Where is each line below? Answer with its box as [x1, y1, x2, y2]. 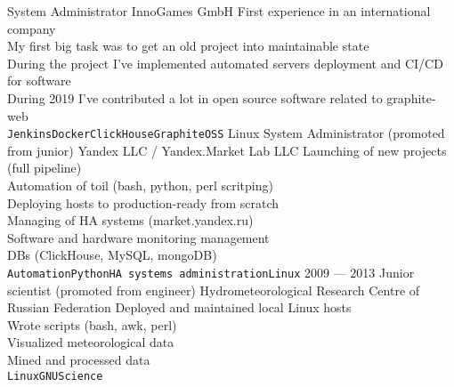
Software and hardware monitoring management [7, 228, 270, 246]
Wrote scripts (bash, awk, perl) [7, 315, 177, 334]
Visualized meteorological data [7, 333, 174, 351]
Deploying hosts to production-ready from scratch [7, 193, 280, 212]
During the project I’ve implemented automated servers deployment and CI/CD [7, 53, 443, 72]
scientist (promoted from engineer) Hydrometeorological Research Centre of [7, 280, 420, 299]
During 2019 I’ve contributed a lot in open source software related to [7, 88, 383, 107]
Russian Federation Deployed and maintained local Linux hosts [7, 298, 352, 317]
